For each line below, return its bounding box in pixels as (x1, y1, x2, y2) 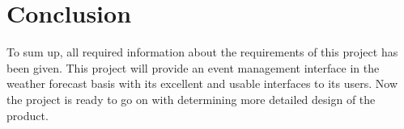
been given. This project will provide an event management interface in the (6, 59, 380, 76)
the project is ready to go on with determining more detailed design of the (6, 90, 376, 107)
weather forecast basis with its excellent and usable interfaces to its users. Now (6, 75, 398, 92)
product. (6, 106, 49, 123)
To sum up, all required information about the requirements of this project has (6, 44, 398, 60)
